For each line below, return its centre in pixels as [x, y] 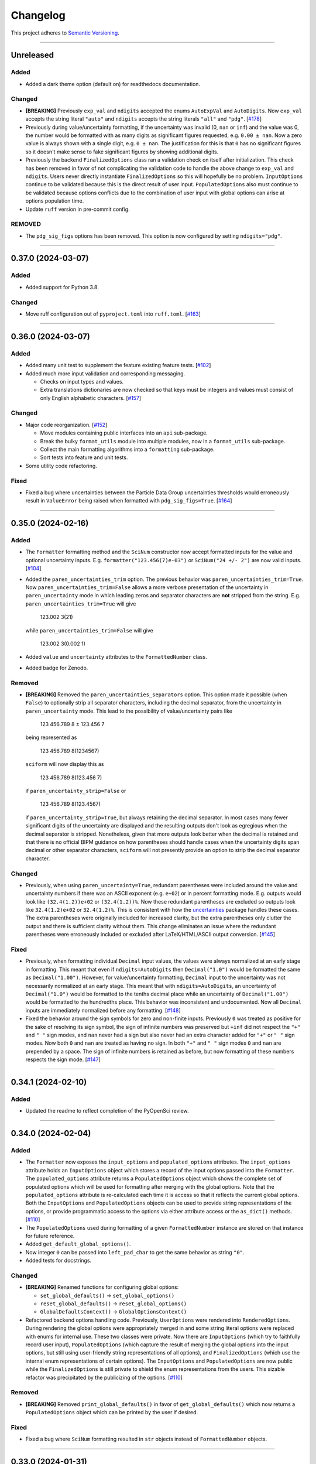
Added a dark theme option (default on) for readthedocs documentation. [113, 84]
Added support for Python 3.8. [62, 287]
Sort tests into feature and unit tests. [84, 457]
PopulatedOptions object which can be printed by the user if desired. [112, 1412]
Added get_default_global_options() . [78, 1244]
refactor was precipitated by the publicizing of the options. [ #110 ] [104, 1377]
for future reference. [50, 1236]
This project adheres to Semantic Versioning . [65, 33]
